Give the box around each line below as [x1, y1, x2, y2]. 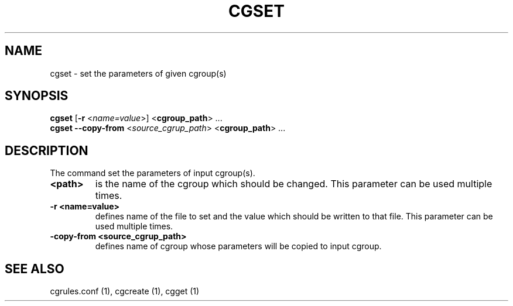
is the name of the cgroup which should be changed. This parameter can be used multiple [95, 178, 493, 190]
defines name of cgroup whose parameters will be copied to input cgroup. [95, 241, 382, 252]
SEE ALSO [5, 261, 64, 276]
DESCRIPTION [5, 143, 88, 158]
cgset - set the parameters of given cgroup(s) [50, 68, 227, 78]
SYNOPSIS [5, 88, 69, 104]
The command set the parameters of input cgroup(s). [50, 168, 255, 178]
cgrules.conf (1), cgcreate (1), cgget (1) [50, 286, 200, 297]
